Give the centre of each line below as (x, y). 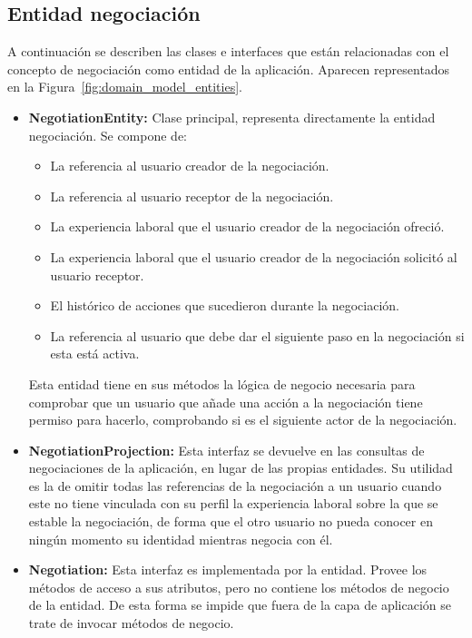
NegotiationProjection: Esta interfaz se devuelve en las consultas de (226, 450)
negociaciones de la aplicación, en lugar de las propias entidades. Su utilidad (241, 468)
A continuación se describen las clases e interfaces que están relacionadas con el (228, 51)
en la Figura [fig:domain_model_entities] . (125, 87)
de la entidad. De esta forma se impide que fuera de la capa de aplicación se (240, 605)
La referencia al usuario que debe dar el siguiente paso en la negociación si (257, 335)
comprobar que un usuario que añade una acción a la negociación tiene (226, 402)
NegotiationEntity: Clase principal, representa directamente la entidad (232, 117)
